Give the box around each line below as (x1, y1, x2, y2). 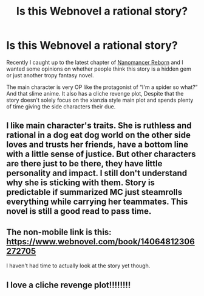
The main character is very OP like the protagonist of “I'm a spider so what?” (6, 83, 198, 91)
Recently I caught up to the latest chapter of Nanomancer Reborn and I (6, 58, 183, 66)
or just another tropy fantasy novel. (6, 71, 94, 79)
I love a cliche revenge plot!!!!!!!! (6, 280, 131, 290)
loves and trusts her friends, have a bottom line (6, 139, 189, 150)
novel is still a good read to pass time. (6, 206, 152, 217)
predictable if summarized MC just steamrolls (6, 187, 183, 197)
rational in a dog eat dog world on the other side (6, 130, 191, 141)
